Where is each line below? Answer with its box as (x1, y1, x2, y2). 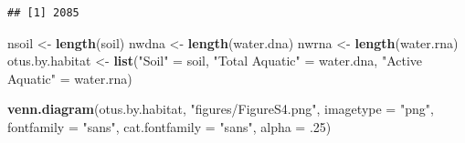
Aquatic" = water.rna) (7, 68, 132, 87)
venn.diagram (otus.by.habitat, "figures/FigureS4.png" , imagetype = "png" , (7, 99, 434, 118)
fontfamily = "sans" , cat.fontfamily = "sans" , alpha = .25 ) (7, 117, 332, 136)
